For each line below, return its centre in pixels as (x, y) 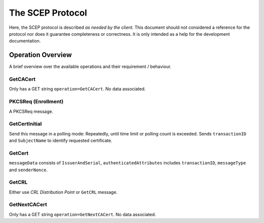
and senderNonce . (28, 170)
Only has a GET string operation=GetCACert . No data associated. (77, 89)
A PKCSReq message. (31, 111)
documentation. (25, 41)
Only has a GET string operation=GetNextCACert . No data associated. (83, 214)
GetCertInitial (25, 124)
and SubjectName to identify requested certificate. (61, 141)
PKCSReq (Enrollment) (36, 102)
